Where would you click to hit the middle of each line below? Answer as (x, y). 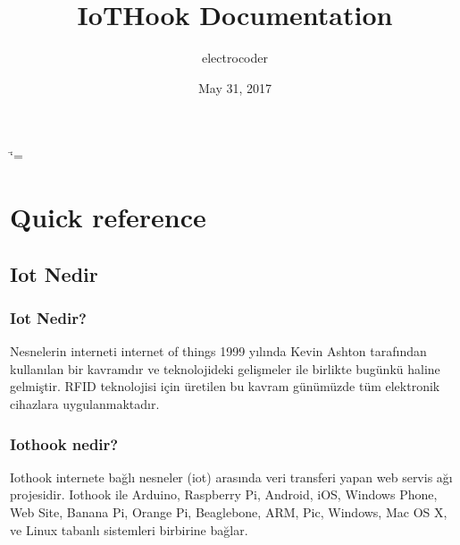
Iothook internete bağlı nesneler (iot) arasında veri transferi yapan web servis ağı (231, 477)
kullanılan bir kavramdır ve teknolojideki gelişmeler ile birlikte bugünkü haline (225, 368)
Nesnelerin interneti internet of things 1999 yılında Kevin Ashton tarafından (218, 351)
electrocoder (235, 58)
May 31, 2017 (235, 87)
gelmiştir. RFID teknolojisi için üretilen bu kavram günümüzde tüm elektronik (225, 386)
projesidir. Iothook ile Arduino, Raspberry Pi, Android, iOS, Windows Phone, (224, 494)
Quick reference (108, 217)
